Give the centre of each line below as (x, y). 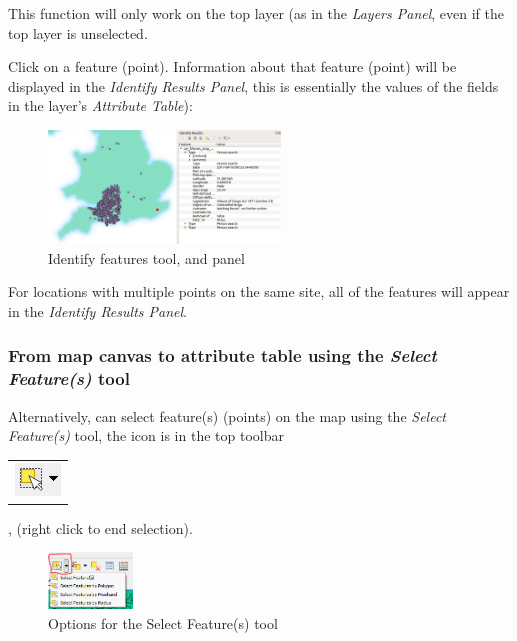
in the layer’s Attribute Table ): (100, 105)
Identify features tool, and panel (146, 257)
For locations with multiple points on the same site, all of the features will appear (259, 291)
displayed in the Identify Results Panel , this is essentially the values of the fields (253, 85)
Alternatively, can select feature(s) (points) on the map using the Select (227, 415)
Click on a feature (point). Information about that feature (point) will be (232, 66)
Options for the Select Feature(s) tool (163, 622)
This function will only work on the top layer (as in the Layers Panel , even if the (256, 13)
